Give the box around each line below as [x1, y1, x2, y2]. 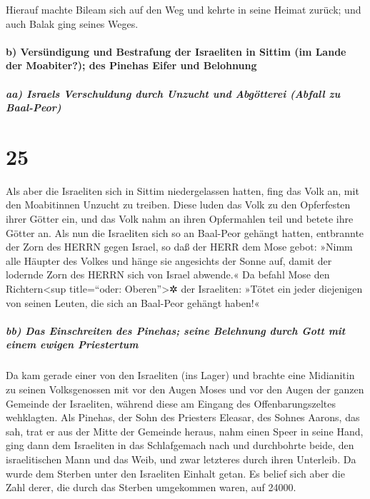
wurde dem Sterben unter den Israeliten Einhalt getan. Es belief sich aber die [6, 465, 345, 480]
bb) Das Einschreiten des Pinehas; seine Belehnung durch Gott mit [6, 323, 346, 338]
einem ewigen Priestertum [6, 337, 139, 352]
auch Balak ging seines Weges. [6, 16, 139, 31]
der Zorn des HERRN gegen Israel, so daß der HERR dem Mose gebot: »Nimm [6, 239, 353, 254]
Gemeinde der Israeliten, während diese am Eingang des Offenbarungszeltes [6, 395, 336, 410]
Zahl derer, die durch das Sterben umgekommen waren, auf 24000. [6, 480, 296, 495]
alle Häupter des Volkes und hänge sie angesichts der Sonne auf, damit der [6, 253, 332, 268]
